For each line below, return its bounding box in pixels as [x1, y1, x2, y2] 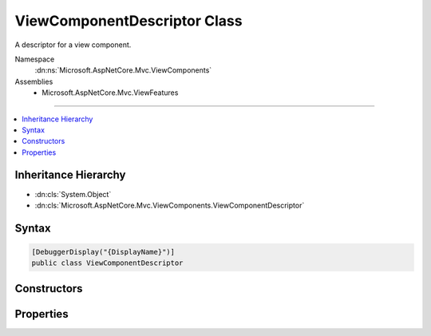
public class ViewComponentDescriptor [31, 259, 184, 267]
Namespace [14, 54, 55, 64]
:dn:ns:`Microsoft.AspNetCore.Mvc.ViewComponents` [34, 65, 212, 75]
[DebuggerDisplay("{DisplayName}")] [31, 247, 176, 256]
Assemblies [14, 77, 53, 86]
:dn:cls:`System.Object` [34, 189, 112, 199]
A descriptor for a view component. [14, 40, 132, 49]
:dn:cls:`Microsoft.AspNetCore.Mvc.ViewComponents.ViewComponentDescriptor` [34, 200, 305, 210]
